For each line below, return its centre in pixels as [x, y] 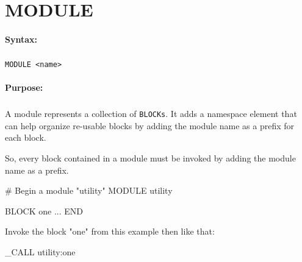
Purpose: [24, 87]
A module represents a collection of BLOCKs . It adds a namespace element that [151, 114]
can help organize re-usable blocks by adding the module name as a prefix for [150, 125]
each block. [26, 137]
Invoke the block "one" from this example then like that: [110, 231]
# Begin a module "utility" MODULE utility [89, 190]
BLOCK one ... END [44, 211]
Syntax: [21, 39]
